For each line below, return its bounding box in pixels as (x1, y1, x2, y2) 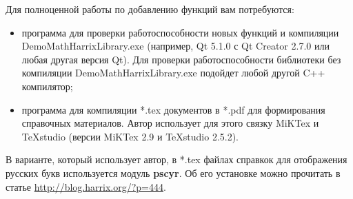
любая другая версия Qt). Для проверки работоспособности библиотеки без (21, 52, 341, 66)
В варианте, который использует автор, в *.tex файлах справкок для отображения (6, 152, 347, 167)
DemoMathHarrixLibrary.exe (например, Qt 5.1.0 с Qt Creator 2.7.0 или (21, 39, 330, 53)
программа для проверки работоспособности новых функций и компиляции (21, 25, 339, 39)
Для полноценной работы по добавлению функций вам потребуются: (6, 2, 294, 16)
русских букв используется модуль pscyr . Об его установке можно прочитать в (6, 165, 341, 180)
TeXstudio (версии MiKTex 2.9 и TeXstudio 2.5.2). (21, 129, 239, 143)
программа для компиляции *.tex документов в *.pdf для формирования (21, 102, 325, 116)
